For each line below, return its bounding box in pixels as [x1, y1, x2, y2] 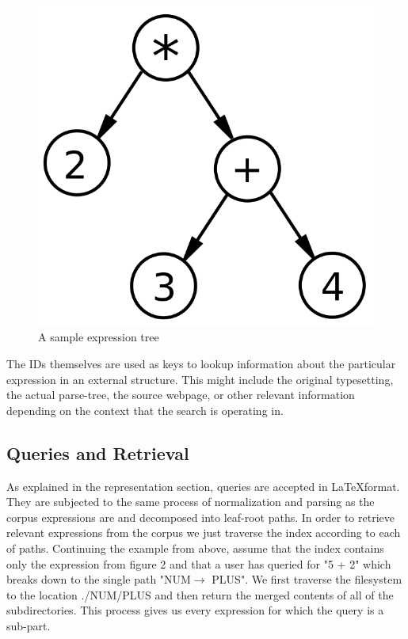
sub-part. [6, 617, 51, 633]
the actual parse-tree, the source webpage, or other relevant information [6, 386, 355, 403]
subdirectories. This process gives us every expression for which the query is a [6, 602, 384, 618]
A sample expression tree [38, 329, 159, 345]
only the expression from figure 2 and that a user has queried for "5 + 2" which [6, 555, 391, 572]
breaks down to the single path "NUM [6, 571, 191, 588]
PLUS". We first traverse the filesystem [212, 571, 402, 588]
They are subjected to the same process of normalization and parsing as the [6, 493, 375, 510]
